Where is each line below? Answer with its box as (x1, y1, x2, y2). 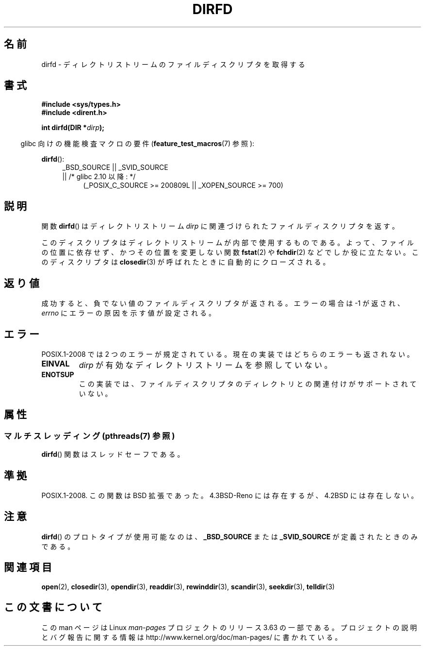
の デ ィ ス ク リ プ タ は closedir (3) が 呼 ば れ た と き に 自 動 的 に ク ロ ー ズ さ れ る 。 (41, 258, 330, 267)
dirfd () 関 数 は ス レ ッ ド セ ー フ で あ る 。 (41, 450, 184, 459)
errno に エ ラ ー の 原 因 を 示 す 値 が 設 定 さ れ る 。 (41, 309, 215, 317)
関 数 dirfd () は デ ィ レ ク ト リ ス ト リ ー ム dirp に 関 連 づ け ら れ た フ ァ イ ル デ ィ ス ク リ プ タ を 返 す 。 (41, 222, 399, 231)
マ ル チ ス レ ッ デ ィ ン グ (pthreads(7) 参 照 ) (4, 431, 175, 441)
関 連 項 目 (4, 561, 52, 574)
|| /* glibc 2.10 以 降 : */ (62, 172, 136, 181)
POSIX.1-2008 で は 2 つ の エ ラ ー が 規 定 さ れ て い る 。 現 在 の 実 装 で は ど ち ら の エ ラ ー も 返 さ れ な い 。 (41, 350, 414, 358)
